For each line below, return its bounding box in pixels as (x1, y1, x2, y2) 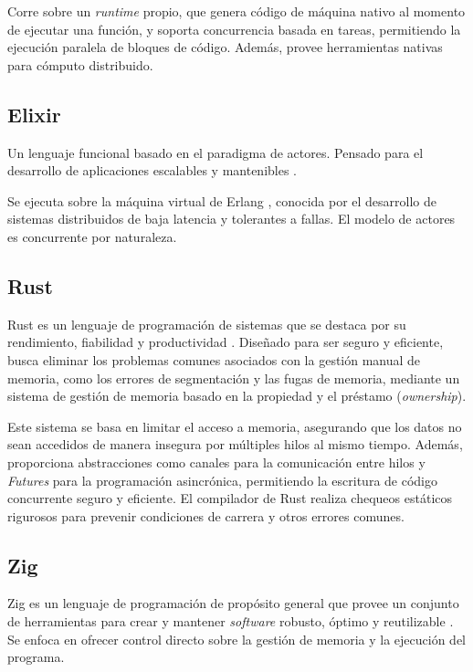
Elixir (7, 100, 61, 128)
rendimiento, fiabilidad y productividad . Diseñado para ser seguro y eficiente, (7, 332, 444, 352)
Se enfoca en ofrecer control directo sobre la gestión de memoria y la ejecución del (7, 629, 466, 648)
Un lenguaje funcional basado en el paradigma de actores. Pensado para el (7, 142, 424, 162)
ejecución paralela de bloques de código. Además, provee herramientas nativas (7, 37, 443, 57)
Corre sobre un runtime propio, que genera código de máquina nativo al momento (7, 2, 466, 20)
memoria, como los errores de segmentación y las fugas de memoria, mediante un (7, 368, 460, 387)
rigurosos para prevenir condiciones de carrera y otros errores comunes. (7, 506, 405, 525)
